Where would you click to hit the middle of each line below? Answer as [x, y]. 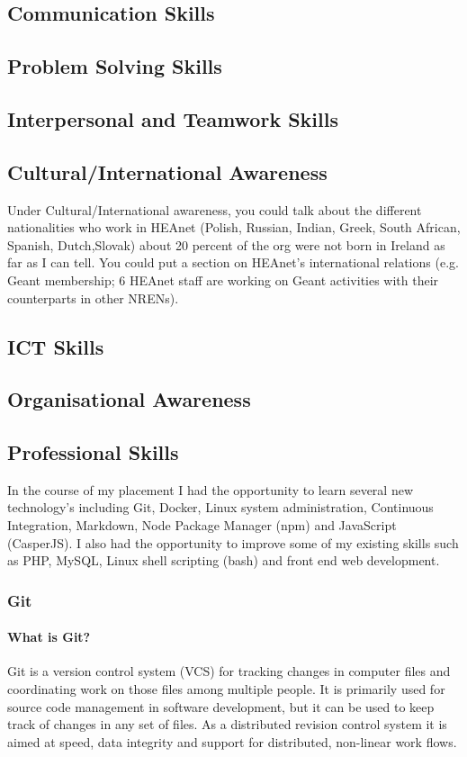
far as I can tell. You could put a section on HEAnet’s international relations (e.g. [233, 262]
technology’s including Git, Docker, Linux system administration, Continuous [220, 507]
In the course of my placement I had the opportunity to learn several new [211, 489]
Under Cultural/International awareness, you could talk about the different [215, 209]
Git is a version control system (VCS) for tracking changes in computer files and [229, 671]
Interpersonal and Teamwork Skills [173, 118]
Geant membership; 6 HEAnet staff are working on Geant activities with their [223, 279]
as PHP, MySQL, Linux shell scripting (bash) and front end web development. [224, 560]
